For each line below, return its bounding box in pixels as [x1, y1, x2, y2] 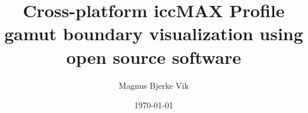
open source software [66, 44, 242, 69]
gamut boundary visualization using [4, 21, 303, 46]
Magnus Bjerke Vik [119, 79, 189, 91]
